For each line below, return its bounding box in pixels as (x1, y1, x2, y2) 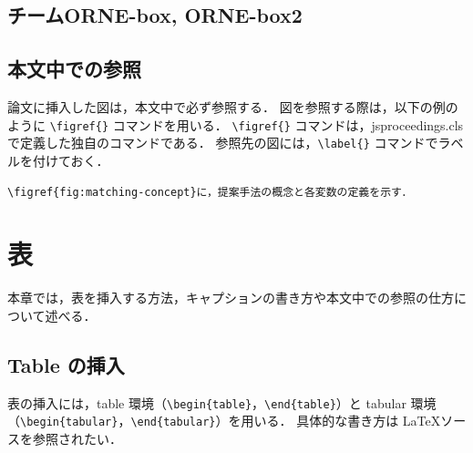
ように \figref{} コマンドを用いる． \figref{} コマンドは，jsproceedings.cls (7, 115, 464, 134)
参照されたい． (32, 428, 122, 448)
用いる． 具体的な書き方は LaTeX (241, 411, 441, 430)
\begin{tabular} (20, 416, 118, 429)
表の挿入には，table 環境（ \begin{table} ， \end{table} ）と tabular (7, 393, 406, 412)
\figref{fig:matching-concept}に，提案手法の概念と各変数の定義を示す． (7, 186, 413, 200)
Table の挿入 (7, 350, 125, 378)
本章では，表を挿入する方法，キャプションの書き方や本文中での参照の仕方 (7, 288, 454, 307)
